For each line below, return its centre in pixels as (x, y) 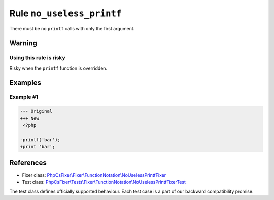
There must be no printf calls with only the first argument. (72, 28)
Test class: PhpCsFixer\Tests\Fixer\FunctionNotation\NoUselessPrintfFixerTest (104, 182)
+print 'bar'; (38, 147)
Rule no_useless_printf (65, 13)
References (28, 163)
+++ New (29, 118)
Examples (25, 82)
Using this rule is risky (37, 58)
